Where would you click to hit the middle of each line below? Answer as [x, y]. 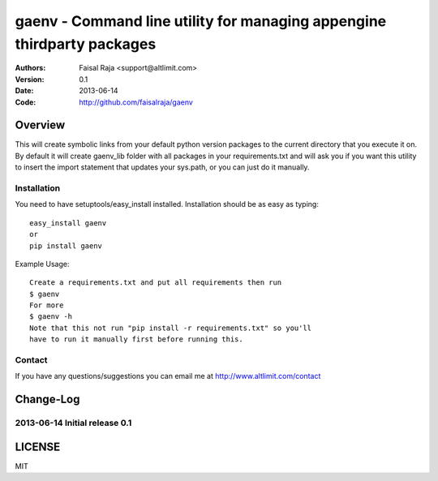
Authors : [30, 68]
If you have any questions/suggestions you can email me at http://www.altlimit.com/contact [168, 376]
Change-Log [47, 399]
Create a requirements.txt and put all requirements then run [156, 283]
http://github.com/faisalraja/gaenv [136, 102]
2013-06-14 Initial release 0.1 [73, 423]
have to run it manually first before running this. [136, 339]
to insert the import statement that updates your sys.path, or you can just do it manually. [162, 167]
